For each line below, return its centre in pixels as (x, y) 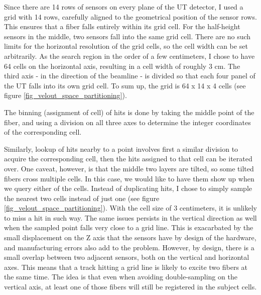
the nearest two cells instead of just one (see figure (82, 198)
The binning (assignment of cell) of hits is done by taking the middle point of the (129, 112)
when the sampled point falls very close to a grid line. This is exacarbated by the (129, 227)
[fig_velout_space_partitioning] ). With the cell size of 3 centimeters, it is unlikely (130, 208)
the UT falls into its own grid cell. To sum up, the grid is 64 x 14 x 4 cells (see (125, 85)
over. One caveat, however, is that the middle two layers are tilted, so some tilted (129, 168)
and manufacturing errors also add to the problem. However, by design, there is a (129, 247)
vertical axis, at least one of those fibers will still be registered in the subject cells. (130, 287)
